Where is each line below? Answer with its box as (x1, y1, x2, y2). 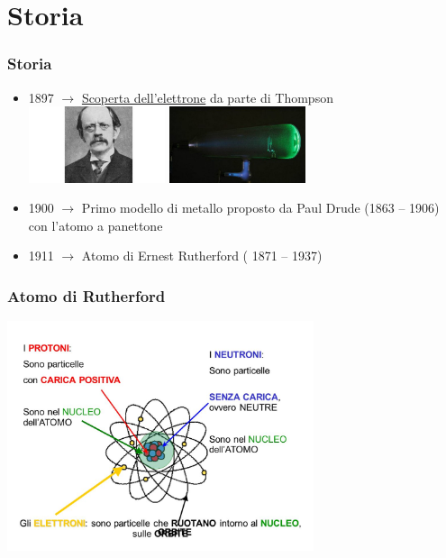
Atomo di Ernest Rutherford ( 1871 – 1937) (81, 246, 323, 265)
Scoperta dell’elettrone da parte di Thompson (81, 87, 333, 106)
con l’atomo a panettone (28, 215, 163, 234)
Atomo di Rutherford (7, 284, 166, 306)
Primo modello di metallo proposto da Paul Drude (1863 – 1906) (81, 198, 440, 217)
